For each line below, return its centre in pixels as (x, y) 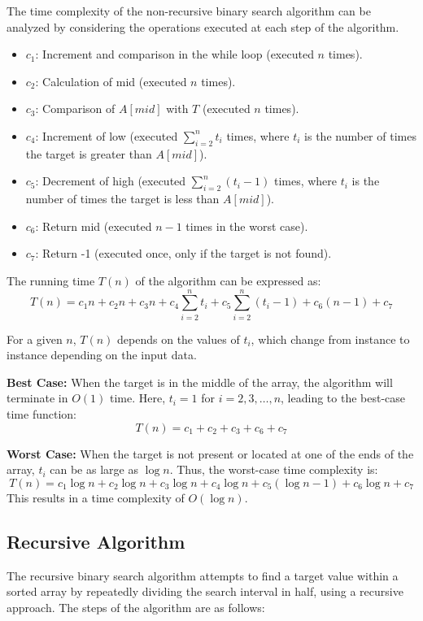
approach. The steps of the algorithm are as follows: (136, 607)
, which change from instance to (330, 339)
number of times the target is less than (122, 199)
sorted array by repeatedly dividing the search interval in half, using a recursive (205, 591)
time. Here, (137, 398)
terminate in (37, 398)
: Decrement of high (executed (111, 181)
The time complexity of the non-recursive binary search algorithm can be (189, 11)
